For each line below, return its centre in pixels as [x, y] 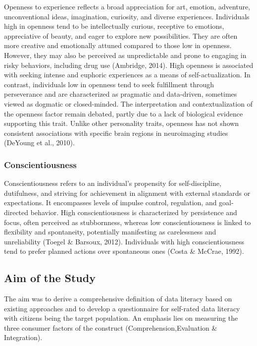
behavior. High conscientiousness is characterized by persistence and [134, 212]
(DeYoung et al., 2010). [39, 143]
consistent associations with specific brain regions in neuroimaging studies [116, 133]
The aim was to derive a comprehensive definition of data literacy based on [118, 299]
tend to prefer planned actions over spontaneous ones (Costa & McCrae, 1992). [124, 251]
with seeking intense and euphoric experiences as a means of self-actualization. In [127, 75]
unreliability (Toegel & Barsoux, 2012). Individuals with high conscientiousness [124, 241]
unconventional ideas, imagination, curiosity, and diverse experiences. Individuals [127, 16]
